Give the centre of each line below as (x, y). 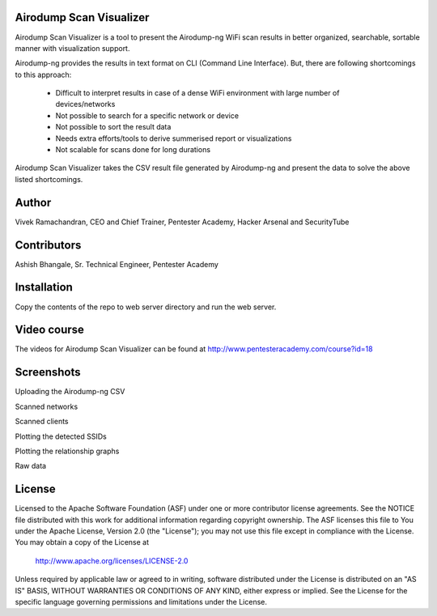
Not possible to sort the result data (113, 127)
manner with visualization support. (72, 48)
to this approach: (43, 74)
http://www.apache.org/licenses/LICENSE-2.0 (112, 561)
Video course (50, 330)
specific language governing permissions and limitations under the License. (141, 601)
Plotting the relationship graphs (67, 451)
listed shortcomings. (49, 179)
